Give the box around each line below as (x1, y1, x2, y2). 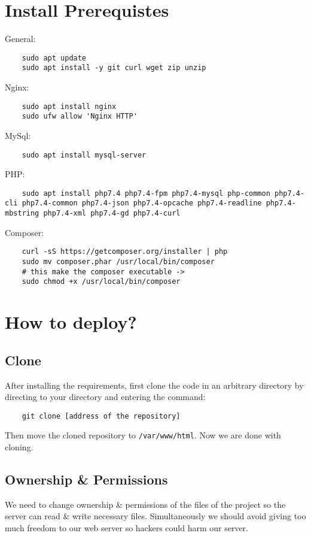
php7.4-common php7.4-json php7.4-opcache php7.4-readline (22, 199, 262, 208)
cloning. (5, 441, 33, 453)
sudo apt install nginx (22, 102, 117, 111)
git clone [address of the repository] (22, 411, 181, 420)
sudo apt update (22, 53, 87, 62)
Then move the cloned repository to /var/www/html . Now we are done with (5, 429, 281, 441)
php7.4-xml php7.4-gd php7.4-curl (43, 209, 181, 218)
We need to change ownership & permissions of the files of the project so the (5, 498, 286, 510)
